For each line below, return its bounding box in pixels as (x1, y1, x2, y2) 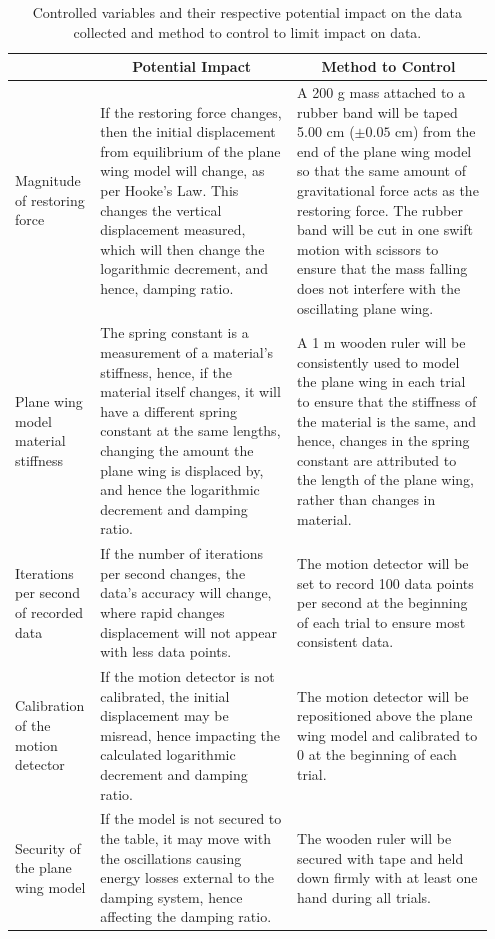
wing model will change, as (100, 160, 265, 181)
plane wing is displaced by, (100, 459, 264, 480)
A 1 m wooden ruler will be (297, 332, 466, 353)
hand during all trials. (297, 886, 432, 907)
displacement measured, (100, 219, 246, 240)
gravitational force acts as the (297, 180, 479, 200)
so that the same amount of (297, 160, 466, 181)
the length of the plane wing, (297, 469, 474, 490)
